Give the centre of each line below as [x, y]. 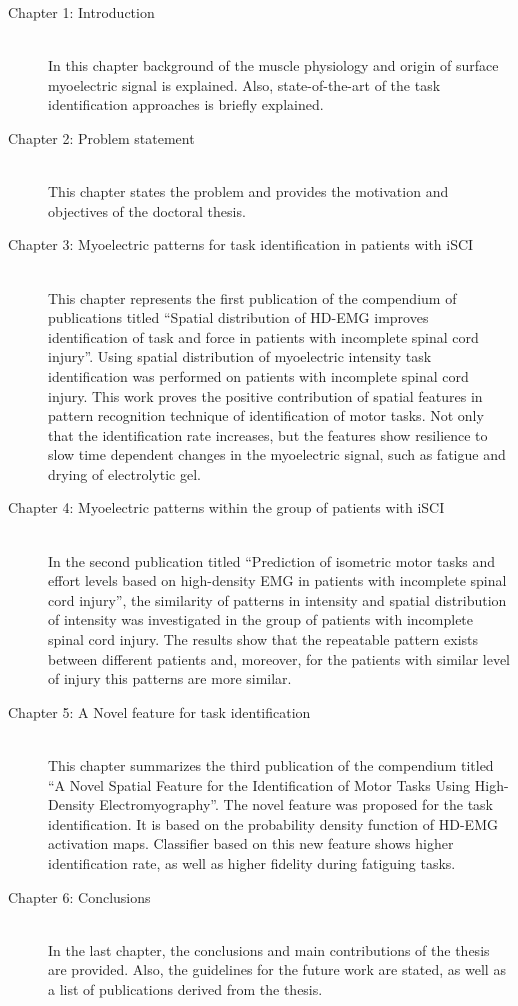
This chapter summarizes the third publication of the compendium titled [271, 765]
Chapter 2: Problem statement [101, 137]
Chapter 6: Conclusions [79, 896]
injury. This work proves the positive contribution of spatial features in [265, 395]
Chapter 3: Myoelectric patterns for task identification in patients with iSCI [241, 244]
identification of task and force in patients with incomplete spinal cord [263, 336]
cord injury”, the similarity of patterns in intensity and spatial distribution [277, 599]
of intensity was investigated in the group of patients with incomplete [261, 619]
